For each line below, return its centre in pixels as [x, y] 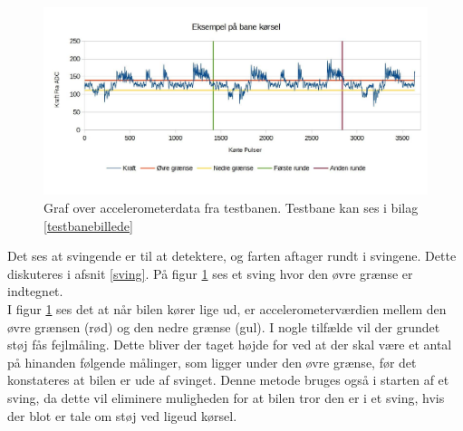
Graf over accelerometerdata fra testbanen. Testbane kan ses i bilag [231, 208]
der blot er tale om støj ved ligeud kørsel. [122, 415]
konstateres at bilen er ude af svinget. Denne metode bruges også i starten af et [228, 380]
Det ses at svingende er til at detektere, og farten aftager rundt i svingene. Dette [232, 256]
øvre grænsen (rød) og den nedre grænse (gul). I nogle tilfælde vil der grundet [224, 326]
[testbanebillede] [88, 225]
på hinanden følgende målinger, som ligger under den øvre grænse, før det [212, 362]
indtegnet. [35, 291]
